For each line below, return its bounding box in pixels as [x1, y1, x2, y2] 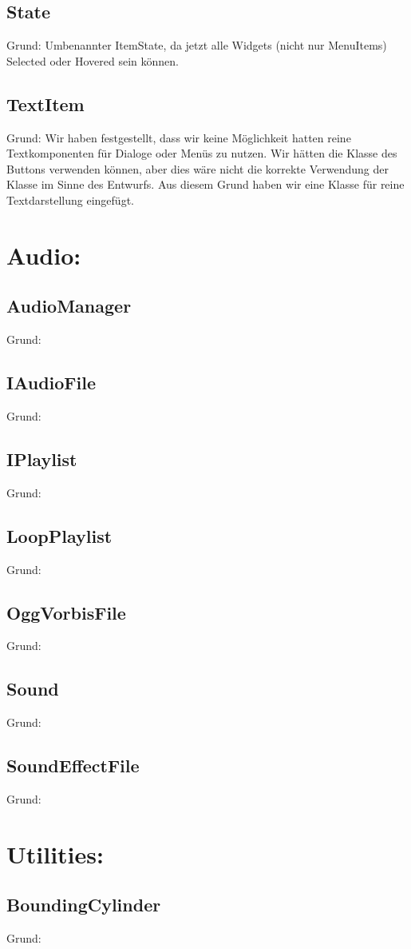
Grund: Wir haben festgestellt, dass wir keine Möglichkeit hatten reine [6, 129, 351, 146]
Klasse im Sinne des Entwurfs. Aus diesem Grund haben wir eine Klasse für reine [6, 176, 405, 193]
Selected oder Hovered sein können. [6, 52, 179, 69]
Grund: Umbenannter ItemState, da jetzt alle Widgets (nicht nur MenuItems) [6, 37, 387, 54]
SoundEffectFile [6, 753, 140, 778]
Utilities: [6, 837, 104, 870]
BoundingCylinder [6, 892, 161, 917]
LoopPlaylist [6, 523, 113, 548]
